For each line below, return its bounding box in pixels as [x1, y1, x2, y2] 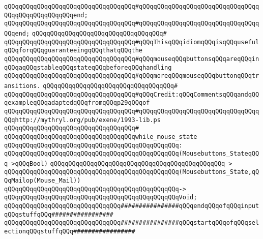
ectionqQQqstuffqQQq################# [4, 228, 135, 235]
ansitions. [4, 82, 41, 89]
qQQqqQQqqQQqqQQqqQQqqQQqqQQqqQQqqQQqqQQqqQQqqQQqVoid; [4, 194, 197, 201]
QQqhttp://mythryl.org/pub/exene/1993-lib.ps [4, 116, 161, 124]
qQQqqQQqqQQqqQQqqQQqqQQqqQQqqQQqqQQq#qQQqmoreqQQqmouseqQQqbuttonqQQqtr [4, 72, 259, 80]
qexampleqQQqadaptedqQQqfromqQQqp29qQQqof [4, 99, 150, 107]
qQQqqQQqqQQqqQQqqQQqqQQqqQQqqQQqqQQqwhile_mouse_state [4, 133, 197, 140]
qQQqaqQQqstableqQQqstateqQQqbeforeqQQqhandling [4, 64, 172, 71]
